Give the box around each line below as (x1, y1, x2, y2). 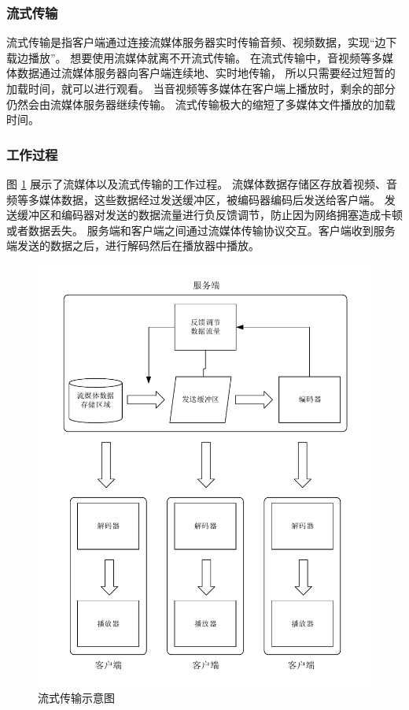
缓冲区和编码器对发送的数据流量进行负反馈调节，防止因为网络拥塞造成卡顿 (17, 206, 403, 223)
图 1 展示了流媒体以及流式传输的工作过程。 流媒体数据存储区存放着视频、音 (6, 176, 397, 191)
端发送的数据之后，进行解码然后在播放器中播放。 (6, 237, 260, 254)
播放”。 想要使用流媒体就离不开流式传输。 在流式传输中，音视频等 (28, 49, 371, 65)
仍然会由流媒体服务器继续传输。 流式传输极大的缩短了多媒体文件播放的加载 (6, 95, 396, 112)
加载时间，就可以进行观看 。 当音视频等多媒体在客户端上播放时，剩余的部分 (6, 80, 396, 96)
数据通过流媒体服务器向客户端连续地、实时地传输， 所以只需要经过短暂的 (17, 65, 396, 81)
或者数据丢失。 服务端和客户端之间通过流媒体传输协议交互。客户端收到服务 (6, 221, 396, 238)
